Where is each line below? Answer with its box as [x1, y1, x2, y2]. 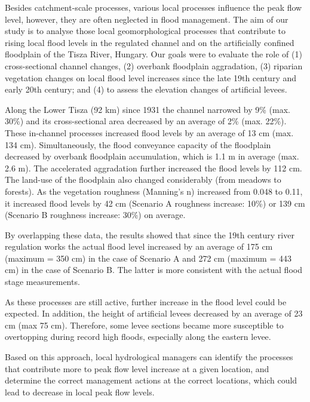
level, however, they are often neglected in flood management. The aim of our [5, 13, 288, 25]
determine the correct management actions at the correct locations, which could [5, 374, 297, 386]
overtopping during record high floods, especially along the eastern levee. [5, 330, 271, 343]
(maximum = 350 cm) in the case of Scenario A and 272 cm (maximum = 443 [5, 251, 291, 264]
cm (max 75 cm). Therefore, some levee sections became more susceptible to [5, 318, 284, 331]
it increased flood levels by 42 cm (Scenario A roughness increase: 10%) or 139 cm [5, 197, 305, 209]
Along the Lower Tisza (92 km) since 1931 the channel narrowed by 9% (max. [5, 103, 290, 115]
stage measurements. [5, 275, 80, 288]
